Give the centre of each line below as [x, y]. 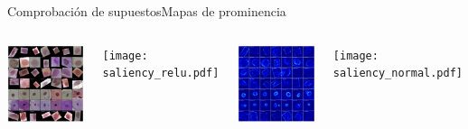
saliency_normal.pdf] [398, 74]
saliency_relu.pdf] [161, 74]
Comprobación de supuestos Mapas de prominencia [147, 11]
